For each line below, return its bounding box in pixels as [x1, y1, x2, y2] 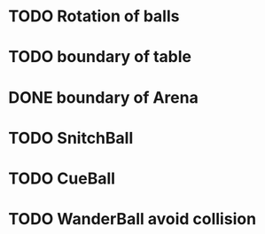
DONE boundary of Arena [8, 87, 199, 107]
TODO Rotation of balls [8, 6, 180, 27]
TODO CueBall [8, 168, 116, 188]
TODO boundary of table [8, 47, 192, 67]
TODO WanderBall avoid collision [8, 209, 257, 230]
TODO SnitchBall [8, 128, 134, 148]
